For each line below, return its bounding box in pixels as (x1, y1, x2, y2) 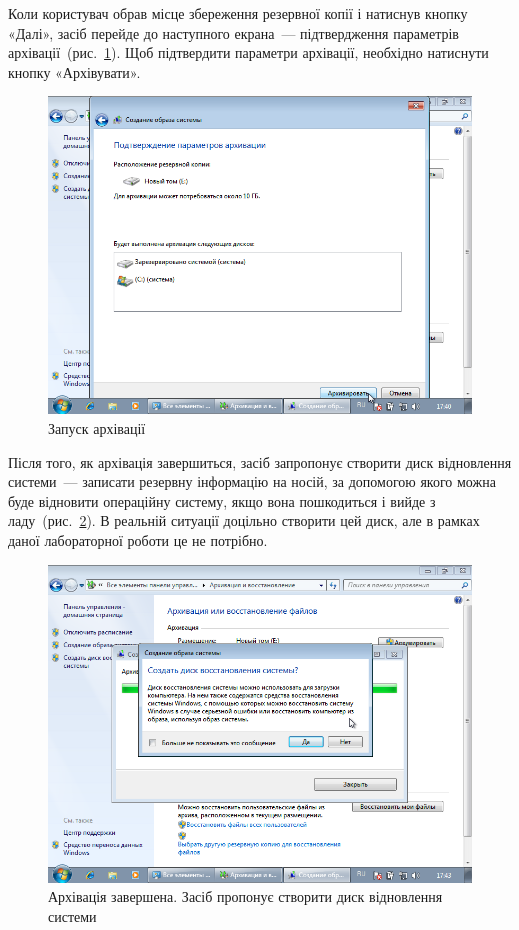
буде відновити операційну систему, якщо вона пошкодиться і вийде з (8, 490, 436, 511)
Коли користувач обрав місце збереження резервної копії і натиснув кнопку (8, 3, 468, 23)
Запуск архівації (48, 417, 146, 438)
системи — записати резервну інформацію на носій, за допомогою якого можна (8, 471, 496, 492)
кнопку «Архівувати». (8, 61, 141, 82)
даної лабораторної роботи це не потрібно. (8, 529, 268, 550)
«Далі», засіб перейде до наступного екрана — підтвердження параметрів (8, 22, 459, 43)
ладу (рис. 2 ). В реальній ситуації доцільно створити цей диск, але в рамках (8, 510, 480, 531)
